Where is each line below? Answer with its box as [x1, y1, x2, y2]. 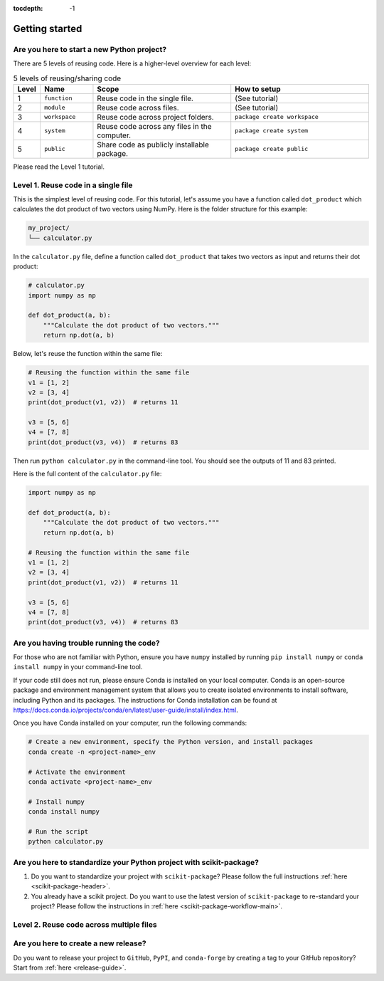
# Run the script [28, 827, 89, 836]
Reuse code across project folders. [97, 112, 214, 122]
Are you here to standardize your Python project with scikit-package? [13, 857, 260, 867]
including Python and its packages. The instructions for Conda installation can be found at [13, 696, 277, 704]
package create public [235, 145, 309, 153]
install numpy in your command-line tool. [13, 663, 143, 671]
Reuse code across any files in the [97, 121, 213, 131]
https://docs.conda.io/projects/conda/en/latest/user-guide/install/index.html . [13, 705, 238, 714]
